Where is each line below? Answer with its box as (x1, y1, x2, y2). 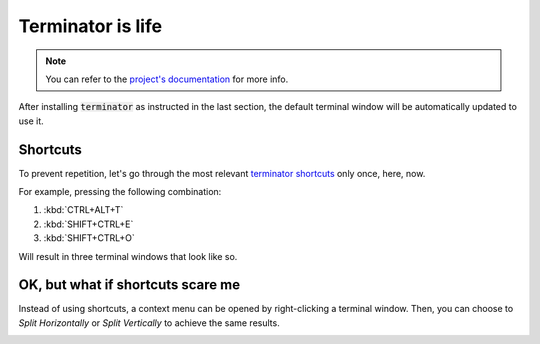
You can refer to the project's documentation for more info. (45, 73, 289, 85)
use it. (18, 115, 44, 127)
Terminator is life (18, 15, 163, 37)
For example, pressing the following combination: (18, 186, 222, 198)
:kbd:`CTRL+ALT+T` (43, 204, 124, 216)
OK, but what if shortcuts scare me (18, 276, 240, 294)
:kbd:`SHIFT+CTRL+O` (43, 232, 135, 244)
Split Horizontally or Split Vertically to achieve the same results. (18, 316, 280, 329)
